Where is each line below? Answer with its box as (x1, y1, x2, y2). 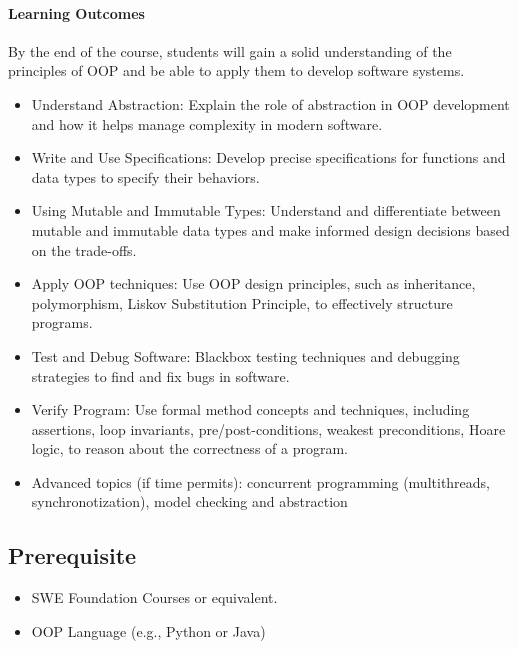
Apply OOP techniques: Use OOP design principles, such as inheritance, (31, 273, 476, 294)
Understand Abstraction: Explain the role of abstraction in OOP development (31, 93, 510, 114)
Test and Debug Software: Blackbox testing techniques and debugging (31, 345, 460, 366)
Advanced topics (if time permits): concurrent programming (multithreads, (31, 471, 491, 492)
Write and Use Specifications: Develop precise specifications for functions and (31, 147, 506, 168)
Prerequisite (8, 540, 137, 571)
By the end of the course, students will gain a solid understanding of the (8, 40, 452, 61)
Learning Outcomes (8, 2, 145, 23)
